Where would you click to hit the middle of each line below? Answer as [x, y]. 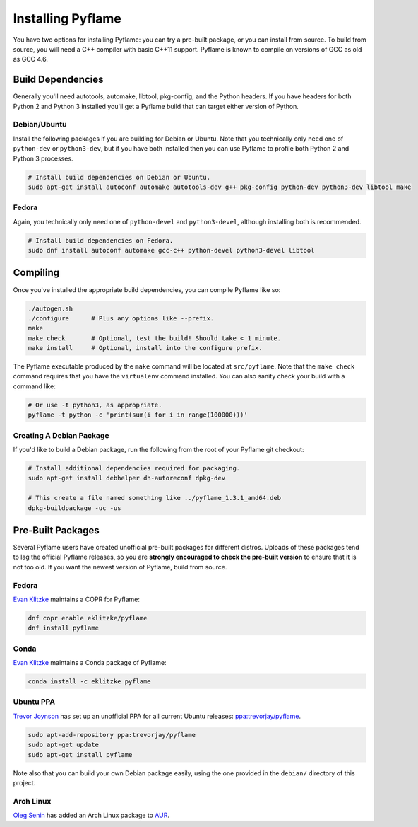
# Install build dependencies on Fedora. [101, 240]
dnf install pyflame [63, 628]
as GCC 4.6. [31, 59]
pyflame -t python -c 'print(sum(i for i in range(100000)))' [138, 415]
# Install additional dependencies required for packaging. [134, 468]
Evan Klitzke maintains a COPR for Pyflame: [77, 599]
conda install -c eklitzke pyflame [89, 682]
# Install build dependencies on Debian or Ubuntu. [119, 177]
